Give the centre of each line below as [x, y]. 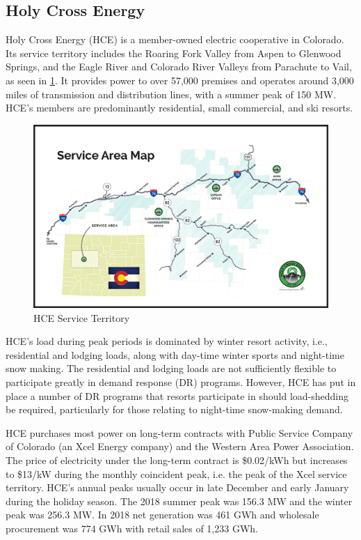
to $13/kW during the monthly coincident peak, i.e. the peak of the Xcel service [176, 473]
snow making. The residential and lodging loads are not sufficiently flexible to [171, 368]
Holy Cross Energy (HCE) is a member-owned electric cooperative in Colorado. [175, 39]
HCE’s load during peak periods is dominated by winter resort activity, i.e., [167, 341]
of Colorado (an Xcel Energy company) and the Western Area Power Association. [180, 446]
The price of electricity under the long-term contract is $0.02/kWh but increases [177, 460]
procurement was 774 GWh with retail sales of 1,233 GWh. [132, 528]
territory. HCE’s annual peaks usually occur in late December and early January [177, 487]
